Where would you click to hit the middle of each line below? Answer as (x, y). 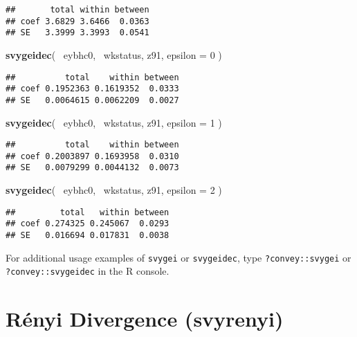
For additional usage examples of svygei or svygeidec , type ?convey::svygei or (178, 257)
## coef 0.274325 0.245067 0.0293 (88, 224)
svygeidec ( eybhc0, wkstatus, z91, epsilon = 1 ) (114, 122)
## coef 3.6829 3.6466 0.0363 (77, 21)
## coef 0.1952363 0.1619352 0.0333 (92, 89)
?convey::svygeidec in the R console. (88, 271)
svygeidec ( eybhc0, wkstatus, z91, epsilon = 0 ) (114, 54)
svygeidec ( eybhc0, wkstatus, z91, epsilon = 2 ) (114, 190)
